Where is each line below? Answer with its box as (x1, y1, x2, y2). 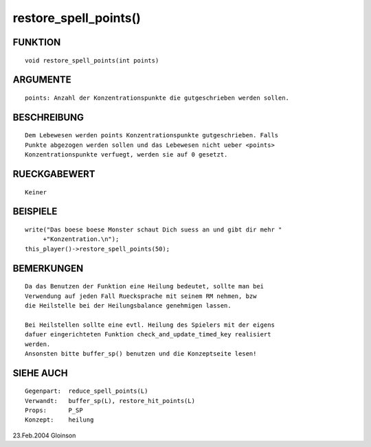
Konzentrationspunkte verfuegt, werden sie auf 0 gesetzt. (25, 151, 228, 159)
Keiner (25, 188, 47, 196)
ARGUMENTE (12, 74, 71, 86)
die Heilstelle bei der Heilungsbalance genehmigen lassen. (25, 301, 232, 309)
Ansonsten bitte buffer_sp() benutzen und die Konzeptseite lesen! (25, 349, 257, 357)
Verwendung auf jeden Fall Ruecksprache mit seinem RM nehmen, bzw (25, 292, 257, 300)
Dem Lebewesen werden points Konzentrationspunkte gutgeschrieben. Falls (25, 131, 279, 139)
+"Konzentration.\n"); (43, 236, 120, 243)
